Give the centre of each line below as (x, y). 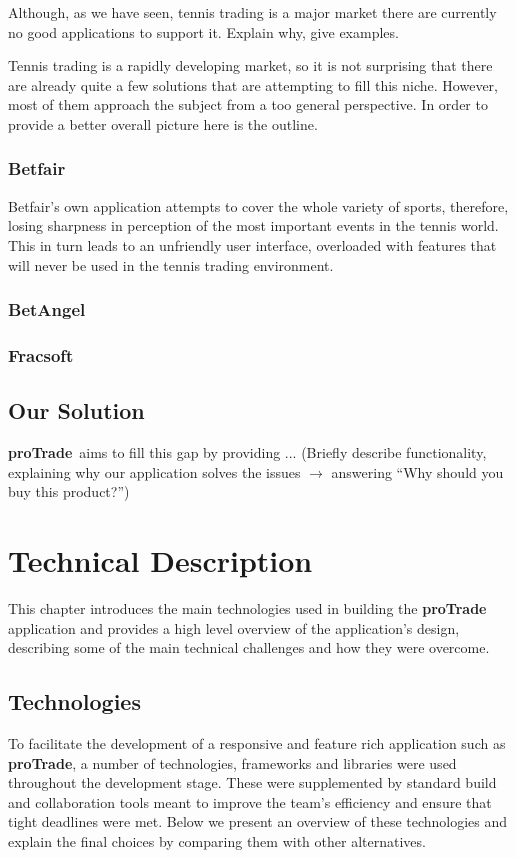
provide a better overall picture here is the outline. (163, 123)
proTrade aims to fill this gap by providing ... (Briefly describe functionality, (247, 452)
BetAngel (47, 309)
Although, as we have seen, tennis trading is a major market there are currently (252, 12)
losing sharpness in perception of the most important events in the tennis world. (253, 225)
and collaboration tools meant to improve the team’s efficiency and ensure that (250, 801)
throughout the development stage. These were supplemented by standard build (252, 782)
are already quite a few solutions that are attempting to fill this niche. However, (253, 84)
